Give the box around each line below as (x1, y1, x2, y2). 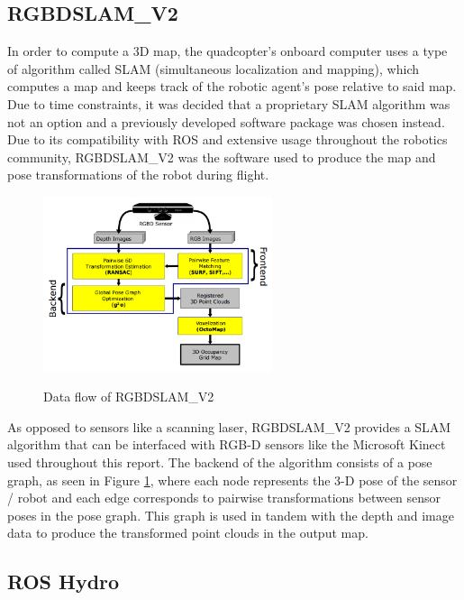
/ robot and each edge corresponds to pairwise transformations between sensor (7, 488, 441, 507)
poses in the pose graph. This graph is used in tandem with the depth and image (7, 505, 454, 524)
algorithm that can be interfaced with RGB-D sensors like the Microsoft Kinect (7, 435, 446, 454)
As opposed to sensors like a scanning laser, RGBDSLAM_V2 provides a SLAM (7, 417, 451, 436)
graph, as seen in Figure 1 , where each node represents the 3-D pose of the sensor (7, 470, 458, 489)
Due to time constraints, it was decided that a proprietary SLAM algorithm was (7, 94, 450, 113)
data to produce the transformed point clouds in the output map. (7, 523, 368, 542)
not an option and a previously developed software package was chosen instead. (7, 112, 445, 131)
